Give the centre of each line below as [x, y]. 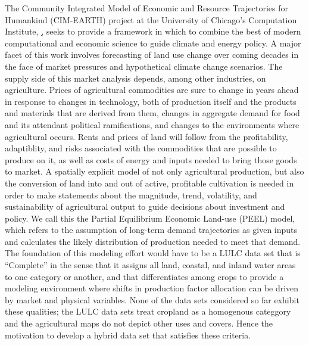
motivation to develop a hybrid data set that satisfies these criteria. [128, 335]
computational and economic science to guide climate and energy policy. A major [153, 43]
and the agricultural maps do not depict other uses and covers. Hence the [139, 323]
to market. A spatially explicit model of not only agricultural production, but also [154, 171]
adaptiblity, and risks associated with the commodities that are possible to [141, 148]
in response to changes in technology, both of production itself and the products [151, 101]
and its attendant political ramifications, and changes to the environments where [152, 124]
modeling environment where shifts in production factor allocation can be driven [152, 288]
